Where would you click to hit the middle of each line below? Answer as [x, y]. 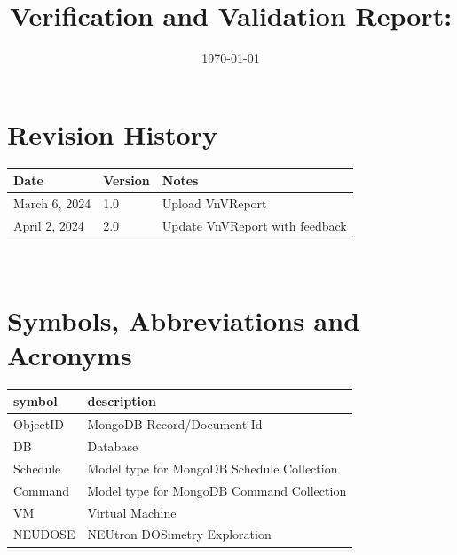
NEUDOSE [44, 534]
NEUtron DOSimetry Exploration [179, 534]
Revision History [112, 133]
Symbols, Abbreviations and [184, 320]
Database [113, 446]
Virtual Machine [132, 512]
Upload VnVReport [214, 203]
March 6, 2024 [52, 203]
